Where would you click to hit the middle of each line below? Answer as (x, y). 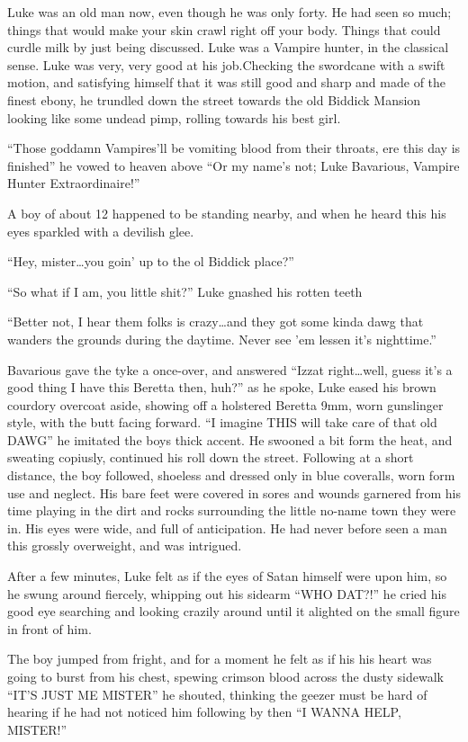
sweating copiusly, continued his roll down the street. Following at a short (211, 457)
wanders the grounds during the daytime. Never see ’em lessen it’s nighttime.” (222, 339)
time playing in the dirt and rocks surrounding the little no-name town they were (232, 510)
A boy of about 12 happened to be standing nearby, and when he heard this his (227, 213)
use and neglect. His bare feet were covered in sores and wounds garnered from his (234, 492)
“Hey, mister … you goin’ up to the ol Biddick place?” (151, 261)
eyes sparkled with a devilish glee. (101, 231)
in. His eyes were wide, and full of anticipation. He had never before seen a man (227, 527)
